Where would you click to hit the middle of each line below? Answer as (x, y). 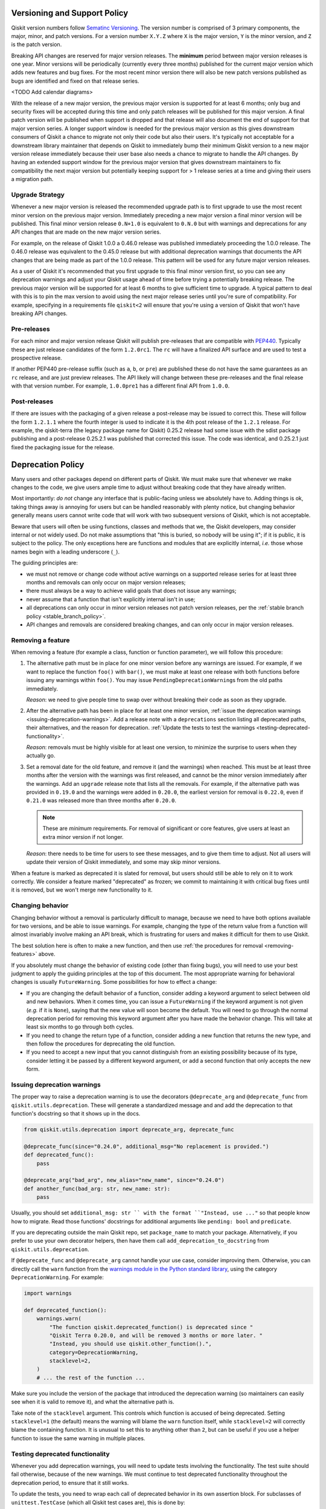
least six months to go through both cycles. (80, 1027)
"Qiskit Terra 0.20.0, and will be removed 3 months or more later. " (156, 1335)
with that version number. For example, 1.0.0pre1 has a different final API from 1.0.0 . (120, 386)
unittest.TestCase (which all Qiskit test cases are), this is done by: (98, 1502)
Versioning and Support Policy (70, 13)
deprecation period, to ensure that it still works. (70, 1482)
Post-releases (32, 401)
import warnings (48, 1293)
